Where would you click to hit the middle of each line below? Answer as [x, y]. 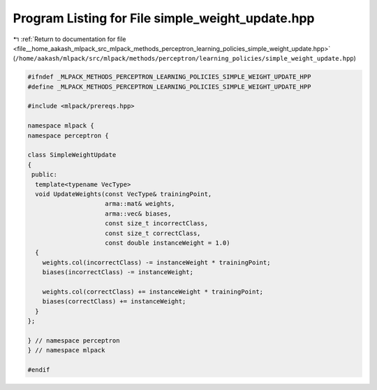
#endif [39, 370]
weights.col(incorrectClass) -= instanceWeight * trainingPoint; [156, 262]
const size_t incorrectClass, [157, 224]
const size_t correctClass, [153, 233]
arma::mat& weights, [140, 204]
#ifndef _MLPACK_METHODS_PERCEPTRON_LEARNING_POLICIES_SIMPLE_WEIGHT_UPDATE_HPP [169, 77]
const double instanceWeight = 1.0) [168, 243]
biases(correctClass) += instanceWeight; [114, 301]
